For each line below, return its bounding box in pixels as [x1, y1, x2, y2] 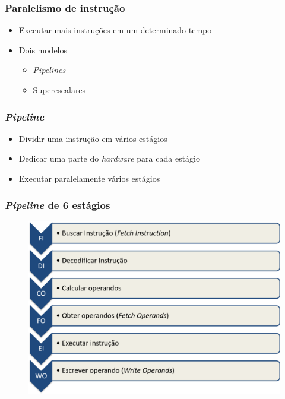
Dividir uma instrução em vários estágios [18, 132, 167, 144]
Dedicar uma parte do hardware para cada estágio [18, 152, 200, 164]
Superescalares [33, 84, 86, 96]
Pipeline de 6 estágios [5, 197, 110, 212]
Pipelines [33, 64, 66, 76]
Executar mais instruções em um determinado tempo [18, 24, 212, 36]
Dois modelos [18, 43, 68, 56]
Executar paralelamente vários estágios [18, 172, 160, 184]
